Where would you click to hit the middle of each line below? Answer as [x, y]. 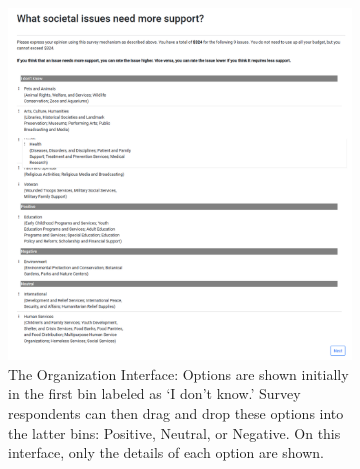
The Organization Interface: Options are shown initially [178, 373]
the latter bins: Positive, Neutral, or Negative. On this [174, 432]
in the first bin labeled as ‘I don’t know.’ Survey [154, 393]
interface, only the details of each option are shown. [166, 452]
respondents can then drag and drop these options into [176, 413]
